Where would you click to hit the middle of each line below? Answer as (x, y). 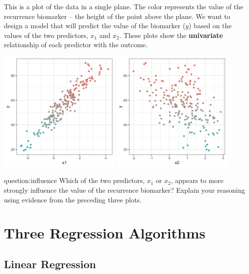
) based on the (210, 26)
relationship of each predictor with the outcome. (76, 45)
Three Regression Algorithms (105, 233)
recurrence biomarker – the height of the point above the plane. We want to (117, 16)
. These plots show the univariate (171, 35)
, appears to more (197, 180)
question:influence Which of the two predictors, (74, 180)
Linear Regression (50, 264)
